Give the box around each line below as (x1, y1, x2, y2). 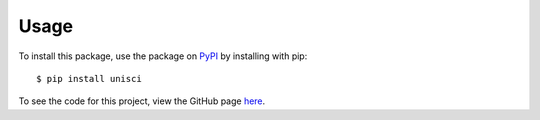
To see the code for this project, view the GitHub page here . (18, 95, 266, 107)
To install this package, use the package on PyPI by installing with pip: (18, 50, 308, 62)
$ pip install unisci (36, 73, 142, 84)
